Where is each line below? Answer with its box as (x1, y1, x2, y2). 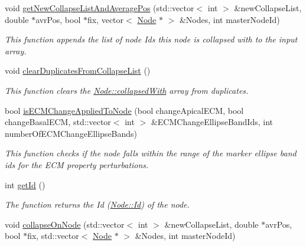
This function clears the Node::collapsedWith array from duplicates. (5, 84, 249, 96)
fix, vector (87, 13, 124, 25)
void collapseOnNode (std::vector (5, 218, 125, 230)
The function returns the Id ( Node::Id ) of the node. (5, 198, 190, 211)
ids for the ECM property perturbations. (5, 158, 149, 170)
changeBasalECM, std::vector (5, 116, 111, 128)
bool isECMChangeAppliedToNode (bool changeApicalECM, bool (5, 104, 244, 116)
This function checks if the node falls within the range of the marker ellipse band (5, 147, 297, 159)
